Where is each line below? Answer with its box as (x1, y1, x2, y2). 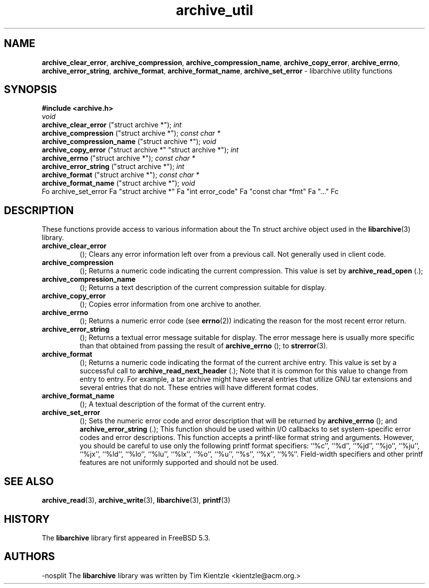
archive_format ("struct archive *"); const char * (42, 171, 199, 179)
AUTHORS (4, 550, 55, 563)
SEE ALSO (4, 475, 54, 488)
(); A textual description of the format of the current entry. (79, 400, 266, 409)
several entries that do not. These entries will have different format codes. (79, 383, 318, 392)
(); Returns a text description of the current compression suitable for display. (79, 283, 327, 292)
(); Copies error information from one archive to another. (79, 300, 262, 309)
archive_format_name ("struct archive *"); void (42, 179, 195, 188)
